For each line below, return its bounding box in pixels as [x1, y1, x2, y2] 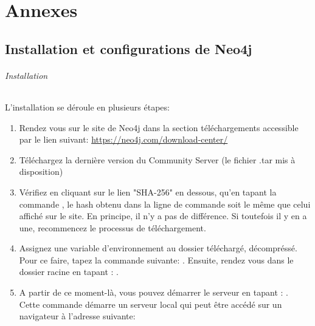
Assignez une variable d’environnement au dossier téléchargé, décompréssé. [19, 242, 297, 254]
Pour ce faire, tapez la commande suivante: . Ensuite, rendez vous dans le [19, 253, 294, 266]
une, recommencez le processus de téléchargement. [19, 221, 206, 234]
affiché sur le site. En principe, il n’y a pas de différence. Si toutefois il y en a [19, 209, 307, 222]
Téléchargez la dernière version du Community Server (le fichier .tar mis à [19, 153, 296, 166]
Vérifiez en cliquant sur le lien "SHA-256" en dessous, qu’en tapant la [19, 185, 277, 198]
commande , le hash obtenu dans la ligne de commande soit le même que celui [19, 197, 311, 210]
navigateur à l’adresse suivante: [19, 310, 136, 322]
